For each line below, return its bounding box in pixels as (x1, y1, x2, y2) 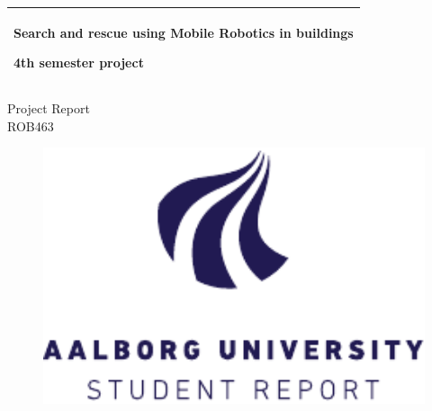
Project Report (7, 99, 90, 118)
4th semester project (13, 53, 144, 72)
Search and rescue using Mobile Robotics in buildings (13, 22, 354, 41)
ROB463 (7, 116, 54, 135)
